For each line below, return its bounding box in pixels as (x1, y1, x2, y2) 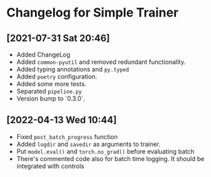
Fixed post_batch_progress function (16, 132, 118, 140)
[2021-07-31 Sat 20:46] (6, 32, 110, 44)
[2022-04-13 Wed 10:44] (6, 114, 117, 126)
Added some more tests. (16, 80, 87, 87)
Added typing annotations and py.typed (16, 65, 129, 73)
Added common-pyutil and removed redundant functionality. (16, 58, 186, 66)
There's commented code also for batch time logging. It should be (16, 154, 205, 163)
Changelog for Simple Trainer (6, 5, 179, 21)
